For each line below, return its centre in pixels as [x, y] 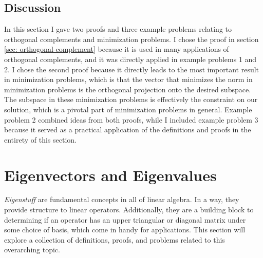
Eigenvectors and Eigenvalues [110, 175]
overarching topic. [32, 250]
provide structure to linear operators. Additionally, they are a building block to [129, 210]
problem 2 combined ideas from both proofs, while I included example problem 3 [131, 119]
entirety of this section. [40, 139]
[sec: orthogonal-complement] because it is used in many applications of [117, 49]
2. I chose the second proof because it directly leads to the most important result [132, 69]
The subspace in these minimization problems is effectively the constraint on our [131, 99]
